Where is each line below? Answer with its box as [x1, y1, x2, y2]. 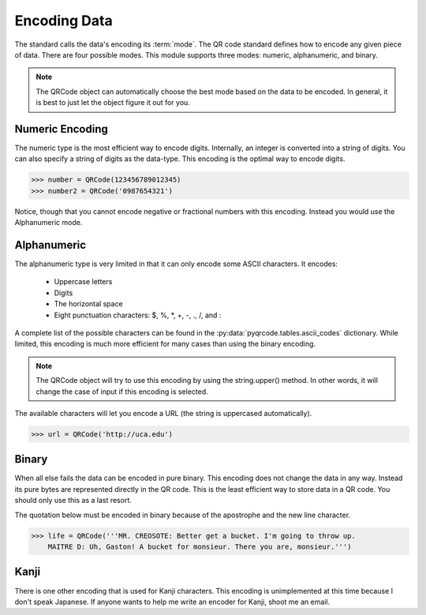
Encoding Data [14, 12, 114, 29]
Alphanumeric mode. [14, 218, 83, 227]
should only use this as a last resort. [14, 496, 132, 505]
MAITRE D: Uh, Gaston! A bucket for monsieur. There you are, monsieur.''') [47, 542, 352, 551]
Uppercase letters [54, 277, 113, 287]
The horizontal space [54, 299, 124, 309]
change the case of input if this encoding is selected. [35, 387, 208, 396]
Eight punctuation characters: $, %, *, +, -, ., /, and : [54, 310, 222, 320]
